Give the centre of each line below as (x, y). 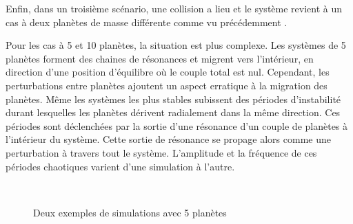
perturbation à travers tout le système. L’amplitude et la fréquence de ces (161, 152)
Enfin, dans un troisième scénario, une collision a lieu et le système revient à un (174, 8)
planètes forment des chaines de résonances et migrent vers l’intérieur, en (160, 58)
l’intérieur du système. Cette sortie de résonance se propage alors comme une (168, 139)
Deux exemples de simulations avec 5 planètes (130, 212)
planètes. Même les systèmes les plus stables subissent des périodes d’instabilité (173, 99)
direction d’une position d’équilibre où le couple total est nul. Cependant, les (168, 72)
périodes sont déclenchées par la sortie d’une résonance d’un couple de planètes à (177, 125)
